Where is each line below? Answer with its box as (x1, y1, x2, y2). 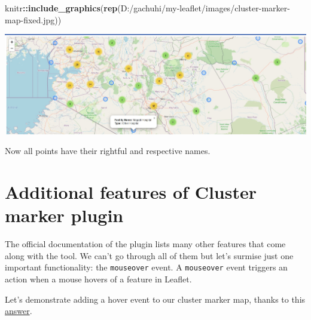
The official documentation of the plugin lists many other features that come (5, 238, 286, 250)
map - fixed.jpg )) (5, 13, 62, 26)
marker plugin (5, 203, 124, 227)
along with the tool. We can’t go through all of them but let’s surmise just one (5, 249, 294, 261)
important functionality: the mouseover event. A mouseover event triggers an (5, 261, 288, 273)
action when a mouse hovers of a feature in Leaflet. (5, 273, 192, 285)
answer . (5, 304, 32, 317)
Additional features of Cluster (5, 180, 257, 204)
